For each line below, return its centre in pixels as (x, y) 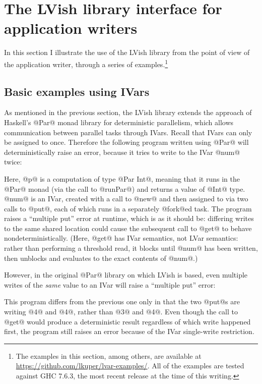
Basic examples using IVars (77, 91)
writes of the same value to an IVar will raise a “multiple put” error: (110, 284)
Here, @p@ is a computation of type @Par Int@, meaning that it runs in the (122, 178)
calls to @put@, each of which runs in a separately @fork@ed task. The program (128, 208)
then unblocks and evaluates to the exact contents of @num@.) (101, 258)
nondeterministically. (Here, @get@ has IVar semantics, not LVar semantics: (121, 238)
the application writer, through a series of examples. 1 (86, 63)
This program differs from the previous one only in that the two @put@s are (122, 301)
